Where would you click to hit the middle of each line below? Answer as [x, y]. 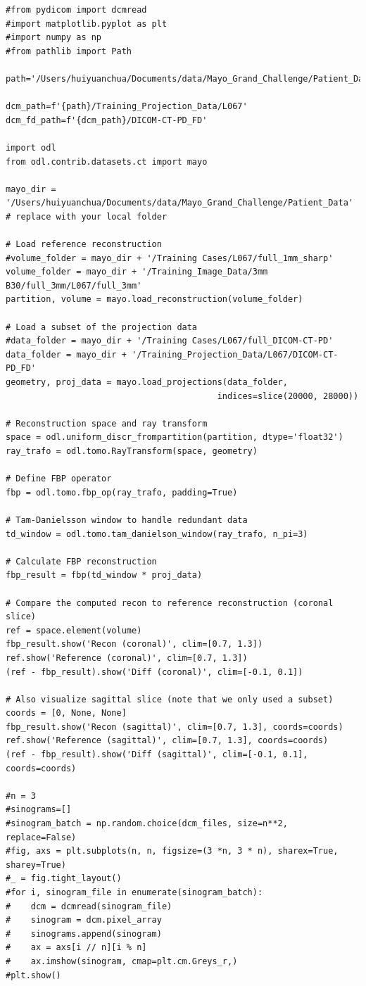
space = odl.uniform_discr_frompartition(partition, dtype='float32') [175, 437]
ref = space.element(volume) [74, 630]
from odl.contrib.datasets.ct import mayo [107, 162]
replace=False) [41, 837]
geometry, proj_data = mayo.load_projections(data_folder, [147, 383]
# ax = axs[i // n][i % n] [76, 948]
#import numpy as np [54, 38]
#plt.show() [33, 975]
